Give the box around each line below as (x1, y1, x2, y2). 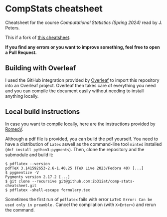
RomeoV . (5, 126, 23, 132)
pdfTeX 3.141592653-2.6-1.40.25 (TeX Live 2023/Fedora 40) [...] (5, 166, 144, 171)
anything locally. (5, 93, 39, 99)
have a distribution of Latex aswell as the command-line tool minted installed (5, 141, 162, 147)
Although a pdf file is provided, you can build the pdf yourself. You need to (5, 136, 159, 142)
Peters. (5, 24, 20, 30)
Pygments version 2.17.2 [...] (5, 174, 70, 180)
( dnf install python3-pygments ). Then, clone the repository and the (5, 146, 145, 152)
